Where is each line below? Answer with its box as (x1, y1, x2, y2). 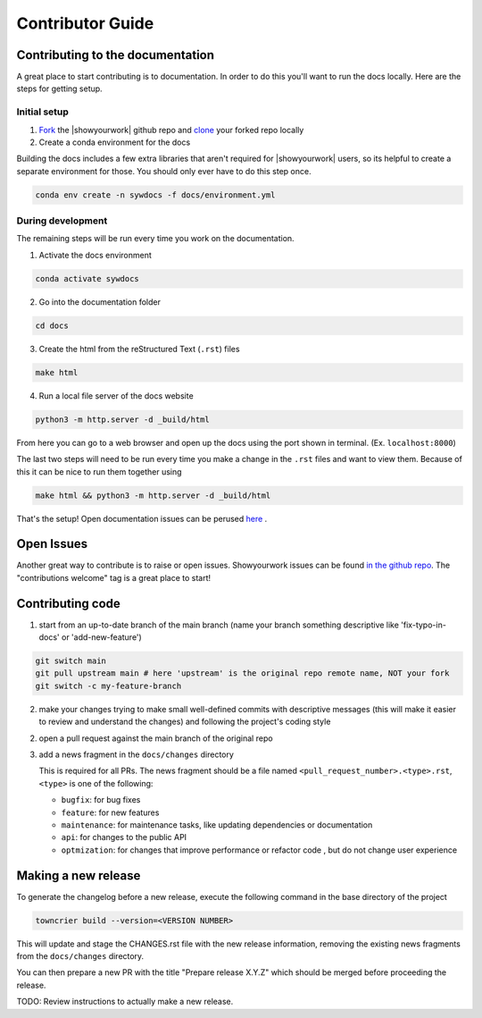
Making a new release (16, 868, 141, 883)
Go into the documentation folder (38, 296, 161, 307)
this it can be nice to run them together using (16, 466, 182, 477)
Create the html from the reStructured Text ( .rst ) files (38, 343, 240, 354)
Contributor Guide (16, 13, 154, 33)
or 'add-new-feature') (61, 632, 142, 643)
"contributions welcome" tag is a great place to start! (16, 572, 212, 583)
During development (16, 215, 108, 227)
